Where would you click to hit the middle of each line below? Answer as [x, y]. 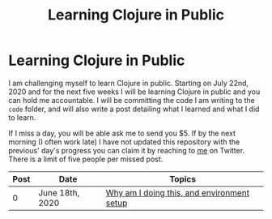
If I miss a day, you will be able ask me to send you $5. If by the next [122, 133]
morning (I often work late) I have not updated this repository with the [124, 142]
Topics [183, 178]
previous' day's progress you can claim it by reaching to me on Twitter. [127, 150]
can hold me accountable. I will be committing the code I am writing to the [132, 100]
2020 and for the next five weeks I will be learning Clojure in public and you [134, 92]
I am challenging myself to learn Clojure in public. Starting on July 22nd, [129, 83]
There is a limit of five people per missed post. [86, 159]
